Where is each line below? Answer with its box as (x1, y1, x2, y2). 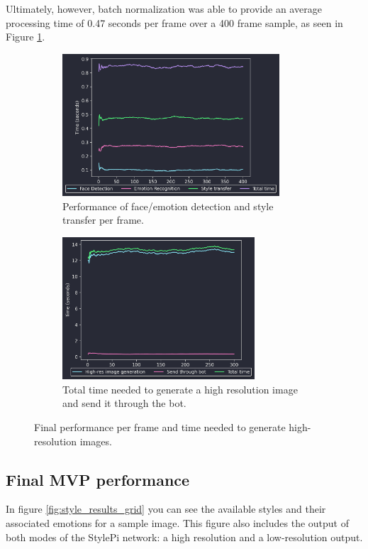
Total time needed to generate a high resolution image (62, 381, 298, 396)
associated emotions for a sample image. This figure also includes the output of (6, 515, 349, 530)
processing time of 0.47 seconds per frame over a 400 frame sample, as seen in (6, 15, 343, 30)
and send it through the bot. (62, 396, 186, 411)
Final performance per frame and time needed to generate (34, 419, 286, 434)
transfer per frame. (62, 212, 144, 227)
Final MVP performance (6, 468, 190, 490)
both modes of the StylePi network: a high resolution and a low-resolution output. (6, 529, 363, 544)
